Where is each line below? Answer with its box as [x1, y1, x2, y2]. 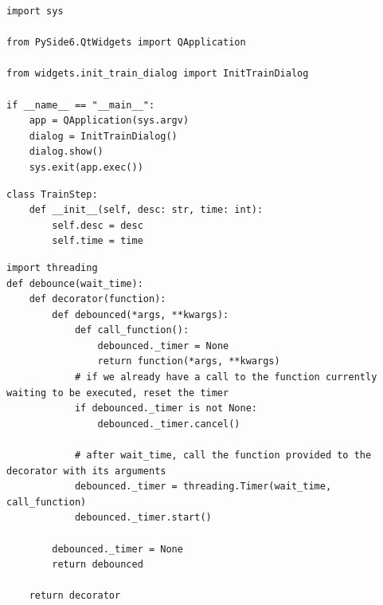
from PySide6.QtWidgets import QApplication [6, 37, 246, 49]
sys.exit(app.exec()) [29, 161, 143, 173]
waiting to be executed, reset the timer [6, 387, 229, 399]
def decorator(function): [29, 293, 166, 305]
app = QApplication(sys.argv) [29, 115, 190, 127]
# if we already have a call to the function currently [74, 371, 377, 383]
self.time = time [52, 235, 143, 247]
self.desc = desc [52, 219, 143, 231]
